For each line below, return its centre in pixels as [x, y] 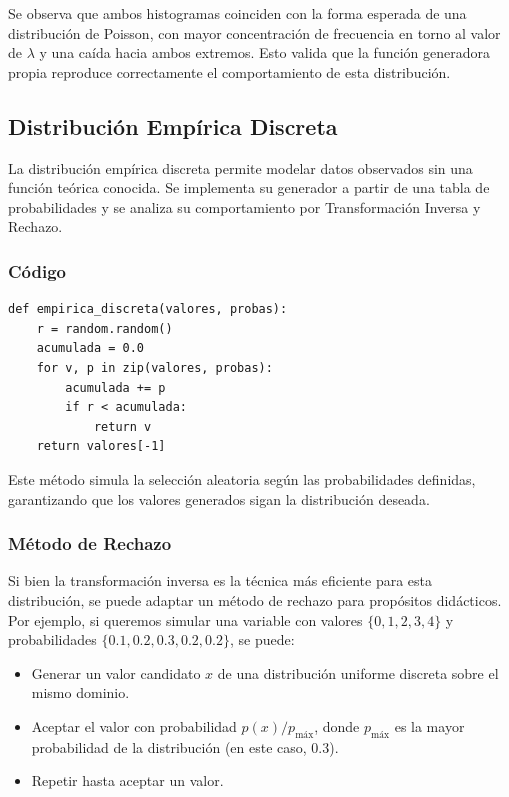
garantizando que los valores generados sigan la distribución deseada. [219, 498]
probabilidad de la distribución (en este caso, [169, 746]
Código [37, 270]
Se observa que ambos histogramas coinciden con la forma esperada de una [237, 13]
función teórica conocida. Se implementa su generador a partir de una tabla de [249, 187]
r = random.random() [104, 328]
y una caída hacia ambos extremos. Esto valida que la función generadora [264, 52]
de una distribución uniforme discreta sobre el [358, 672]
